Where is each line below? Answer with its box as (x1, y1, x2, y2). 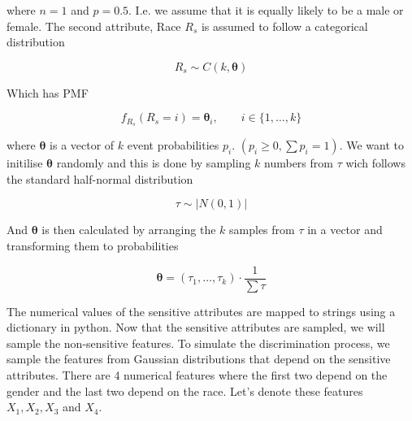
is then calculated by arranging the (41, 221, 216, 238)
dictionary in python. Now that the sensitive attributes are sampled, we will (7, 319, 385, 336)
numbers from (264, 154, 333, 171)
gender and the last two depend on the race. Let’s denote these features (7, 382, 363, 399)
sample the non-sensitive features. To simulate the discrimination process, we (7, 334, 390, 351)
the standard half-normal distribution (7, 170, 193, 187)
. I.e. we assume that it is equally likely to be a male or (128, 2, 404, 18)
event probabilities (127, 137, 219, 154)
